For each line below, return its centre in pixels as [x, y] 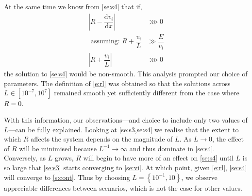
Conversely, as [25, 158]
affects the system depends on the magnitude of [102, 139]
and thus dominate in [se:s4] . [172, 148]
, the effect [228, 139]
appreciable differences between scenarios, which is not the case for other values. [123, 187]
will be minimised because [58, 148]
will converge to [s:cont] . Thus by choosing [67, 177]
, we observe [199, 177]
